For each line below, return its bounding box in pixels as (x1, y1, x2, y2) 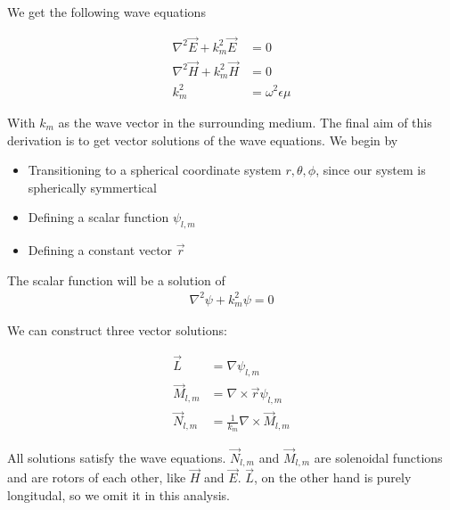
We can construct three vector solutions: (7, 321, 227, 340)
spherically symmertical (28, 177, 157, 196)
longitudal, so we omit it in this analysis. (7, 485, 230, 504)
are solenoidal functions (314, 448, 443, 466)
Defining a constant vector (28, 241, 173, 259)
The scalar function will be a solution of (7, 270, 225, 289)
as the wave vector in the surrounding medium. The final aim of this (58, 112, 432, 131)
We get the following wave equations (7, 3, 206, 21)
